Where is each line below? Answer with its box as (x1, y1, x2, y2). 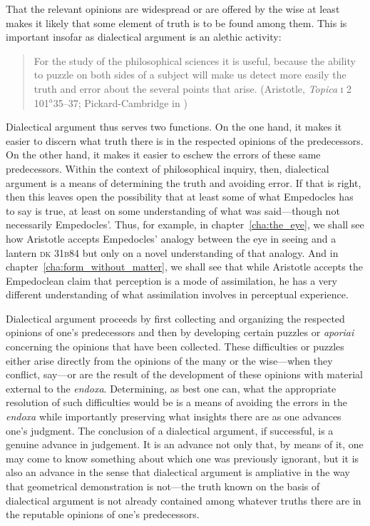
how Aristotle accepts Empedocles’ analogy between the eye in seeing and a (6, 231, 336, 246)
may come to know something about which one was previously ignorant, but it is (6, 450, 359, 465)
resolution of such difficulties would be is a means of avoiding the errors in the (6, 395, 347, 410)
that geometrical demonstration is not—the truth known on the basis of (6, 479, 320, 493)
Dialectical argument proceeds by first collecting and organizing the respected (6, 310, 345, 325)
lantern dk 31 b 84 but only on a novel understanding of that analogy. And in (6, 245, 339, 260)
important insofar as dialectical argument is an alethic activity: (6, 29, 282, 44)
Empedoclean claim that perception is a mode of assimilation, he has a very (6, 273, 337, 288)
